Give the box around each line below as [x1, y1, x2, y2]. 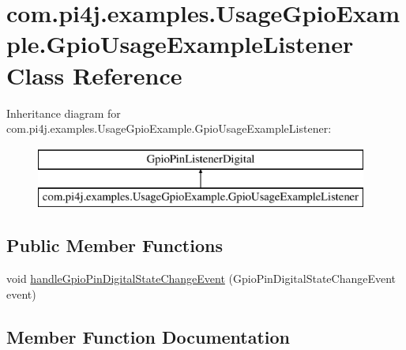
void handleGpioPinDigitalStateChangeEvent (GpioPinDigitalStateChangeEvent [6, 270, 397, 287]
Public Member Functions [6, 233, 223, 258]
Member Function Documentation [6, 324, 291, 348]
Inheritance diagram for [6, 104, 121, 121]
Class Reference [6, 58, 182, 91]
